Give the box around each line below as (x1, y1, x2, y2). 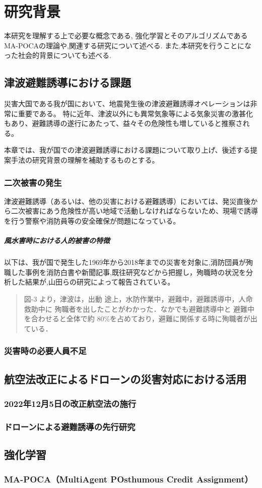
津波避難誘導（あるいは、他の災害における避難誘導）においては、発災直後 (4, 195, 251, 206)
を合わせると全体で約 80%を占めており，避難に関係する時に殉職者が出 (24, 313, 257, 324)
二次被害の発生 (4, 176, 62, 188)
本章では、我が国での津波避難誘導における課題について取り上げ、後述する (4, 145, 250, 155)
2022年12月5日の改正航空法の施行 (4, 397, 137, 409)
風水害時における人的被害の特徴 (4, 235, 110, 246)
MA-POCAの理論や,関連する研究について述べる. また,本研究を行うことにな (4, 40, 251, 50)
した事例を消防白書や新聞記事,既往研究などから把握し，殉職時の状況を (11, 266, 246, 277)
